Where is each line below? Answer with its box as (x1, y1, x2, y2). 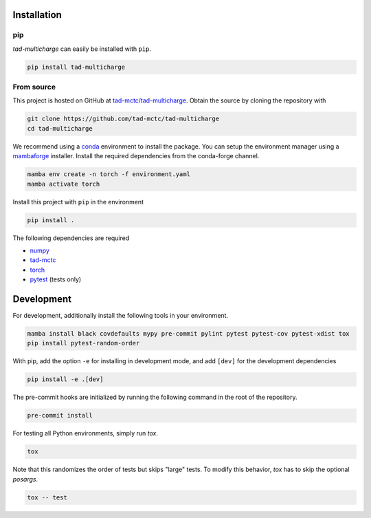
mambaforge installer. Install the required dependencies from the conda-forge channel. (12, 152, 260, 160)
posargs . (12, 475, 38, 483)
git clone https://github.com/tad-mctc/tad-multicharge (27, 115, 220, 123)
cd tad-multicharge (27, 125, 93, 132)
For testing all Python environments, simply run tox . (12, 429, 158, 438)
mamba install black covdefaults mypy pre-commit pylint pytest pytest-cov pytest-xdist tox (27, 330, 350, 338)
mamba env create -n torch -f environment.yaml (27, 171, 190, 178)
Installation (12, 9, 62, 21)
